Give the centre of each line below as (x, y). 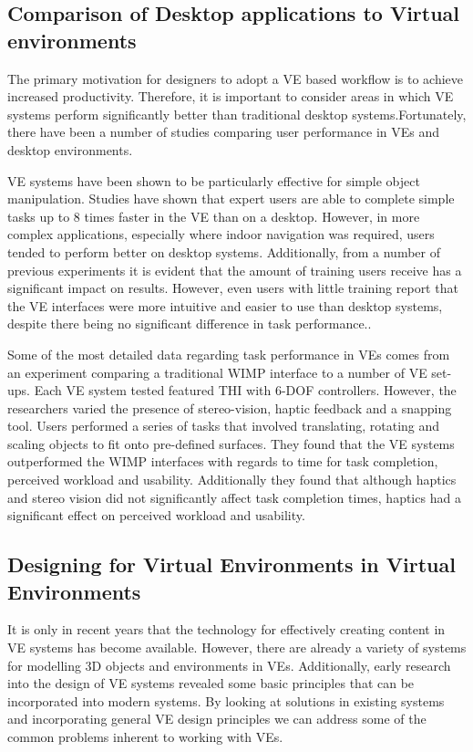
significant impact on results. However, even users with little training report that (233, 288)
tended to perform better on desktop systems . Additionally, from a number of (224, 251)
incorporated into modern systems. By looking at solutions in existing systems (226, 700)
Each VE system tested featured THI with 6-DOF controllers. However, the (245, 390)
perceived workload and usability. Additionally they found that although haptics (232, 480)
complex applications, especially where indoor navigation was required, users (221, 234)
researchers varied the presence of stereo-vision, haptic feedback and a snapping (230, 407)
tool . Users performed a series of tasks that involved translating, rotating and (224, 426)
